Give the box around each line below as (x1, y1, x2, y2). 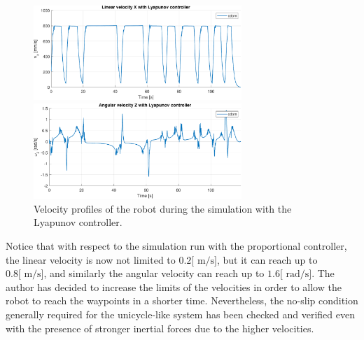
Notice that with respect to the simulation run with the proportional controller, (6, 238, 347, 253)
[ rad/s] (279, 269, 312, 280)
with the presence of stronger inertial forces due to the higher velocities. (6, 320, 314, 335)
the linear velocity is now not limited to (6, 252, 176, 267)
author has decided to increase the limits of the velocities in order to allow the (6, 279, 342, 294)
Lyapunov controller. (34, 215, 122, 229)
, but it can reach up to (216, 252, 318, 267)
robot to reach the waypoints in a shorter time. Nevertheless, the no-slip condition (6, 293, 358, 308)
